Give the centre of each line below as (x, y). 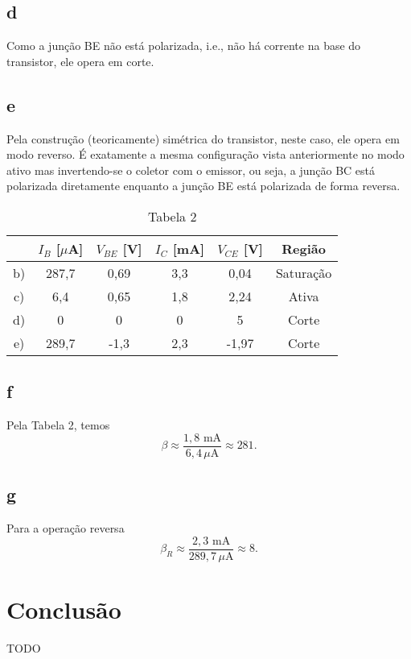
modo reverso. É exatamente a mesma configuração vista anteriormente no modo (205, 154)
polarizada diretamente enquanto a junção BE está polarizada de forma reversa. (203, 186)
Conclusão (64, 609)
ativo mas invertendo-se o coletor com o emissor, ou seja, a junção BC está (191, 170)
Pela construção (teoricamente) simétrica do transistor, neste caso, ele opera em (203, 138)
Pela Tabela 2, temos (58, 425)
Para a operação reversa (66, 528)
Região (304, 248)
